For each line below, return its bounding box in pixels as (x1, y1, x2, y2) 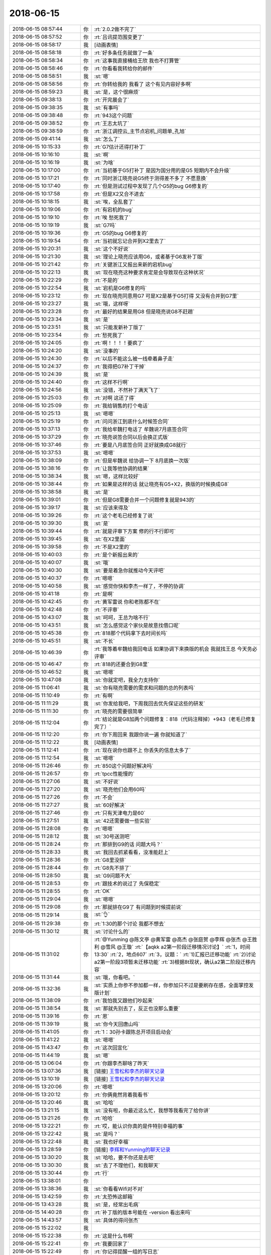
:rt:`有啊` (94, 692, 114, 699)
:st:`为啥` (94, 159, 115, 166)
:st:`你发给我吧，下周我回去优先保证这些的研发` (94, 700, 205, 707)
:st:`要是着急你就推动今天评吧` (94, 567, 165, 574)
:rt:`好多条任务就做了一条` (94, 49, 155, 56)
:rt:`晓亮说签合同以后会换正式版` (94, 433, 170, 440)
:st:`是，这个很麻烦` (94, 88, 140, 95)
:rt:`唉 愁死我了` (94, 214, 131, 221)
